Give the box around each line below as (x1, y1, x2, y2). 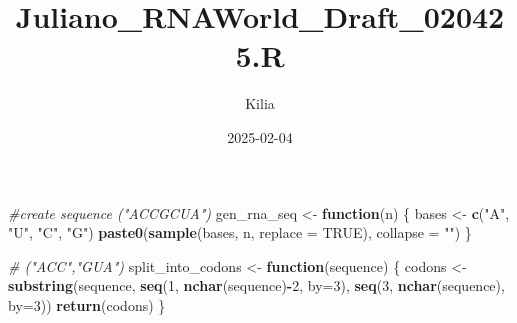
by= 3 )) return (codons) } (8, 294, 166, 315)
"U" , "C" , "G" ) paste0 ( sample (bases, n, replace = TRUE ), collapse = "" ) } (8, 222, 472, 243)
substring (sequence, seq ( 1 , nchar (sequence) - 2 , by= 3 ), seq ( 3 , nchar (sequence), (8, 275, 505, 296)
